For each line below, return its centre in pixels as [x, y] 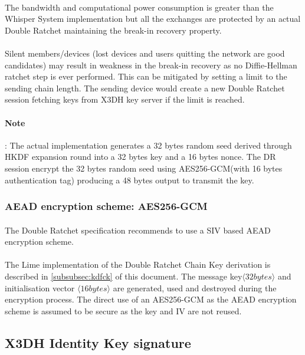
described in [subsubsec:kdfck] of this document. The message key [124, 276]
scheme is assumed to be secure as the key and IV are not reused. [123, 310]
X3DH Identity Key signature [98, 342]
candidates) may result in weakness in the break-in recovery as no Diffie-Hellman [151, 65]
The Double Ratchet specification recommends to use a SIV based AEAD [138, 230]
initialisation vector [40, 287]
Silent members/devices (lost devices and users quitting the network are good [145, 53]
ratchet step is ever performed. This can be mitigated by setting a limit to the [146, 76]
